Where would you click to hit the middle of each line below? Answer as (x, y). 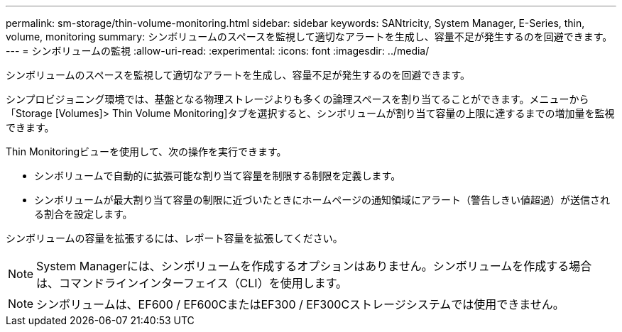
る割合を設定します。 (83, 214)
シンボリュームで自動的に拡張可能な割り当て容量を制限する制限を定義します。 (218, 176)
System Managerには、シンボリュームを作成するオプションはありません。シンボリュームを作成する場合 (314, 266)
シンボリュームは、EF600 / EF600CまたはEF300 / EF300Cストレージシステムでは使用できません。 (300, 304)
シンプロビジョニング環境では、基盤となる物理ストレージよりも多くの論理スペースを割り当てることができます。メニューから (298, 99)
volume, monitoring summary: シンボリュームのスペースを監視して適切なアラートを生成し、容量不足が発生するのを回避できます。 (309, 37)
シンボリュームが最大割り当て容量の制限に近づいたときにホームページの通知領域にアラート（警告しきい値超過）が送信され (322, 200)
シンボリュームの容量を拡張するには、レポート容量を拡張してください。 (174, 238)
